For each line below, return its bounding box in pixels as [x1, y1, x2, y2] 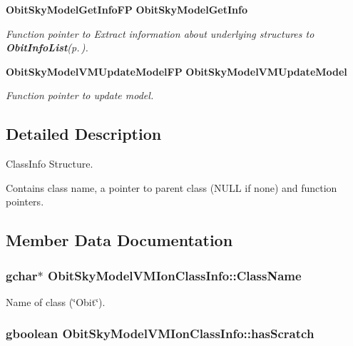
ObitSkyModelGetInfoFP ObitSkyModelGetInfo [6, 2, 247, 16]
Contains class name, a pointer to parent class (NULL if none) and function [6, 180, 337, 195]
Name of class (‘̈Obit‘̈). [6, 294, 106, 309]
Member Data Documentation [6, 229, 233, 251]
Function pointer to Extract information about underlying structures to [6, 26, 314, 41]
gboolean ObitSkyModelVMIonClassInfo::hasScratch [6, 325, 314, 342]
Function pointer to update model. [6, 88, 154, 103]
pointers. [6, 194, 44, 209]
